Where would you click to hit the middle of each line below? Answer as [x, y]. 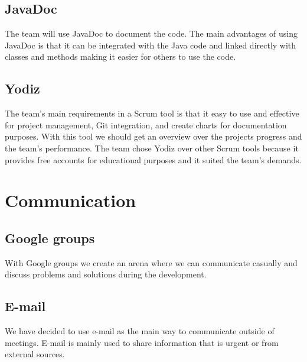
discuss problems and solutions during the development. [106, 274]
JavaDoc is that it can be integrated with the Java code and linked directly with [151, 45]
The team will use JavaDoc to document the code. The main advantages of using [151, 33]
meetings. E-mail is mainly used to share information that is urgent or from [142, 342]
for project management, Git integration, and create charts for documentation [146, 125]
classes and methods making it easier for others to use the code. [120, 56]
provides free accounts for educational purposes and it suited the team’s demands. [153, 159]
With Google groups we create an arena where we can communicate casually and [151, 262]
